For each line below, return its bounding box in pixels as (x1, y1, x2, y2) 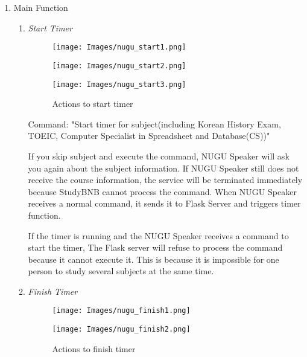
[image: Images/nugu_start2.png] (52, 61, 186, 70)
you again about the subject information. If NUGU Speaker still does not (28, 161, 299, 174)
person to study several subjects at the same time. (28, 265, 214, 277)
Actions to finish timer (52, 342, 136, 355)
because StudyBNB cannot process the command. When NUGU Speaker (28, 185, 297, 198)
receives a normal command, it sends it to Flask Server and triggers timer (28, 197, 301, 210)
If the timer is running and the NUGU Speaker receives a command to (28, 229, 289, 242)
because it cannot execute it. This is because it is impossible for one (28, 252, 279, 265)
